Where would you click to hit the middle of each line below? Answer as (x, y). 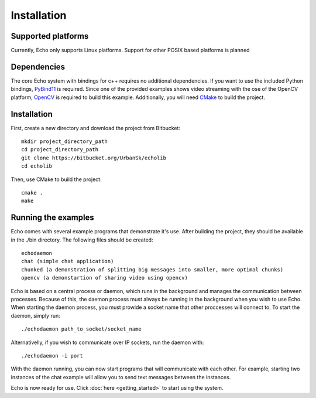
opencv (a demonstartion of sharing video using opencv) (105, 278)
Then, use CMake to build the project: (56, 179)
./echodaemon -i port (52, 356)
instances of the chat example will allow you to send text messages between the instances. (121, 377)
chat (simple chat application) (68, 261)
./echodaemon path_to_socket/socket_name (81, 329)
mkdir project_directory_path (65, 142)
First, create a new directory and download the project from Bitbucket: (96, 128)
